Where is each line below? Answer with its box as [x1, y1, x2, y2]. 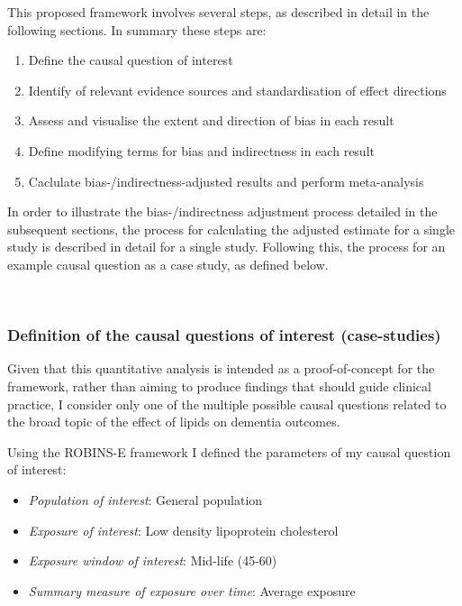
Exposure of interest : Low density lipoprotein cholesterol [28, 520, 339, 539]
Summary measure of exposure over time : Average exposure [28, 581, 356, 600]
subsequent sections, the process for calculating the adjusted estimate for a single [7, 219, 455, 238]
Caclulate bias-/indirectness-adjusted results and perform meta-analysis [28, 171, 424, 190]
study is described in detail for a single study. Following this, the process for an [7, 237, 446, 256]
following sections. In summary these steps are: [7, 20, 267, 39]
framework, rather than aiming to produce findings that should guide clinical [7, 376, 431, 395]
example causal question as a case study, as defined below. [7, 254, 329, 273]
